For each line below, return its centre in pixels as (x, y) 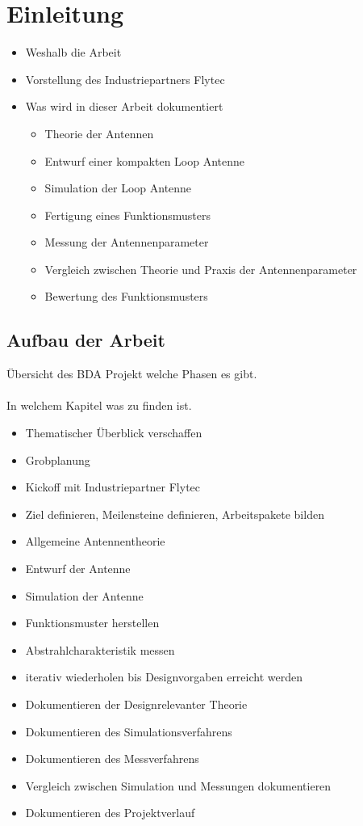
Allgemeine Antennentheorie (95, 541)
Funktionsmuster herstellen (92, 623)
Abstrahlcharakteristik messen (100, 649)
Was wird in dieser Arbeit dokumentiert (124, 106)
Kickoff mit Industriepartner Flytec (113, 487)
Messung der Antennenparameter (127, 242)
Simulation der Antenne (84, 595)
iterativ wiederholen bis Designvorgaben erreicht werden (164, 677)
